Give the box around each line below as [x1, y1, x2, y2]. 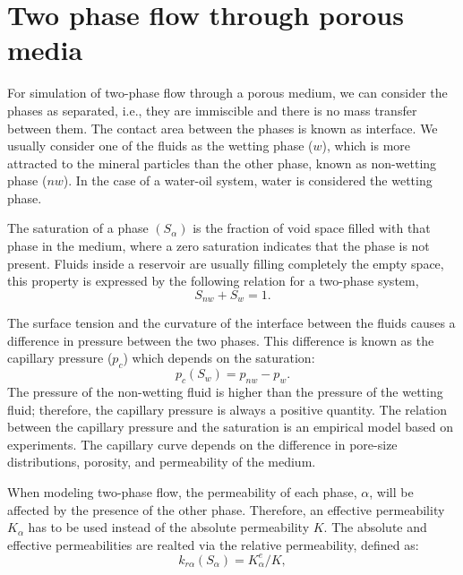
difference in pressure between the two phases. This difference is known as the [7, 330, 434, 349]
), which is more [322, 136, 411, 155]
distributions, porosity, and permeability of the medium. [7, 452, 316, 471]
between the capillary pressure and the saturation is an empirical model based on [7, 417, 453, 436]
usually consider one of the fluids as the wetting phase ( [7, 136, 313, 155]
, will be [369, 483, 414, 502]
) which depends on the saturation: [123, 348, 315, 367]
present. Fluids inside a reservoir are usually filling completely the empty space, [7, 253, 444, 272]
